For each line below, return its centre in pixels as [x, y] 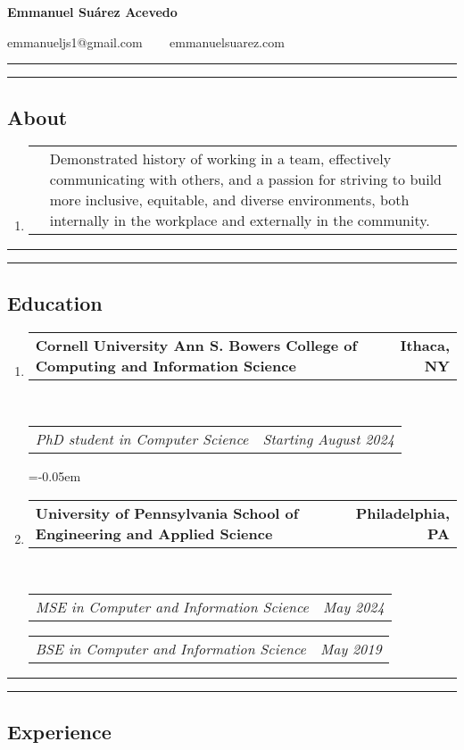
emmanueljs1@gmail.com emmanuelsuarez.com [146, 42]
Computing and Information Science [166, 365]
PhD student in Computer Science [142, 439]
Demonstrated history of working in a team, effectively [220, 159]
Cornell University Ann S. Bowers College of [196, 345]
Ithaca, [425, 345]
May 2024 [353, 607]
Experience [59, 731]
